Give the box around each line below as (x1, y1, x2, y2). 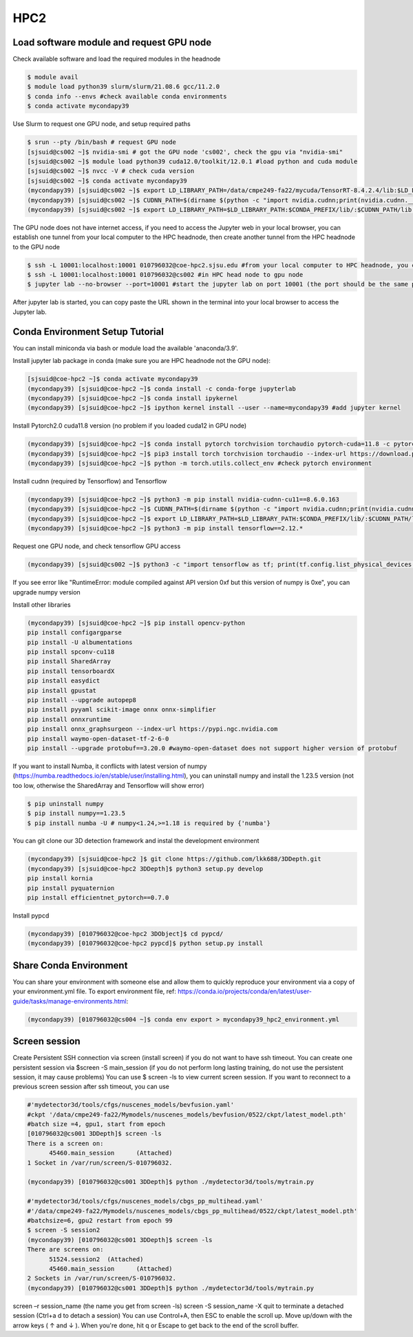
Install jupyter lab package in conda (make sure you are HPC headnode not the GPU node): (12, 357, 271, 365)
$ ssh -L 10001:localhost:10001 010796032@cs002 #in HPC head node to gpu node (27, 271, 304, 279)
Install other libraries (12, 600, 72, 609)
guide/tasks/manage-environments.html (12, 997, 127, 1005)
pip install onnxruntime (27, 715, 112, 723)
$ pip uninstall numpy (27, 800, 104, 807)
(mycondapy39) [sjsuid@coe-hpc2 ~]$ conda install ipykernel (27, 394, 238, 402)
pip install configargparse (27, 629, 122, 636)
